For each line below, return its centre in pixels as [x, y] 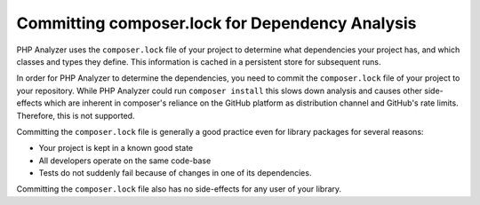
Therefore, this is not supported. [76, 115]
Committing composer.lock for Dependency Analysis [216, 23]
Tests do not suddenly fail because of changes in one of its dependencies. [175, 173]
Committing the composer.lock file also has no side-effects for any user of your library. [179, 189]
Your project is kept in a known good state [116, 148]
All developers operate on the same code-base [125, 161]
